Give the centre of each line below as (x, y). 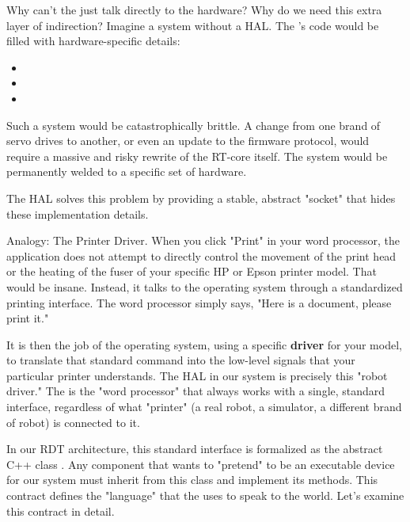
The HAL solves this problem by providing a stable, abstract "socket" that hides (201, 198)
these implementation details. (78, 213)
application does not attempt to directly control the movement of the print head (201, 255)
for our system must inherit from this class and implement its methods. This (192, 480)
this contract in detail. (61, 511)
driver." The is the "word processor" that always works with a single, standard (196, 391)
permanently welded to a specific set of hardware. (127, 171)
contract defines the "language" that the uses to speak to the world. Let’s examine (205, 495)
